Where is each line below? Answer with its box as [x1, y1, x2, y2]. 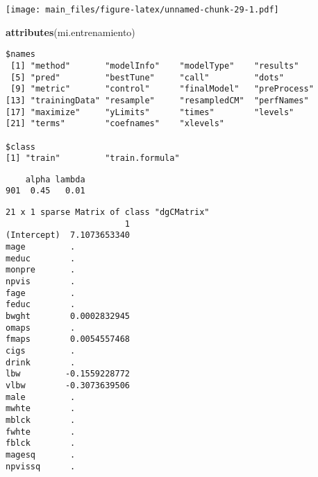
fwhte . [6, 426, 76, 437]
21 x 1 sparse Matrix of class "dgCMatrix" [6, 207, 210, 218]
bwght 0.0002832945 [6, 311, 130, 322]
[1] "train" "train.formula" [6, 153, 180, 164]
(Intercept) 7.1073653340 [6, 230, 130, 241]
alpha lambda [25, 174, 85, 184]
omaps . [6, 322, 76, 333]
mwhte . [6, 404, 76, 414]
